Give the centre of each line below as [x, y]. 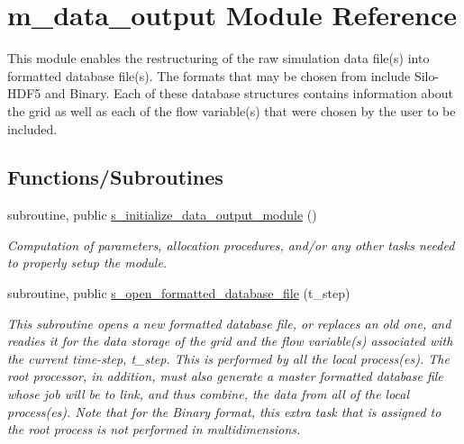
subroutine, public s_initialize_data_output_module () [162, 215]
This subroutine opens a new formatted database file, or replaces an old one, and [229, 323]
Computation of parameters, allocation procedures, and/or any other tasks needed [231, 245]
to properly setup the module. [87, 263]
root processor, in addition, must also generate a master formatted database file [225, 376]
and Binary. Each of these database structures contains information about [249, 93]
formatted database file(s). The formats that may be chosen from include [209, 75]
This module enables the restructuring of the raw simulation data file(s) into [218, 58]
